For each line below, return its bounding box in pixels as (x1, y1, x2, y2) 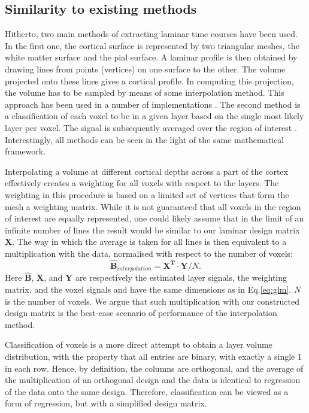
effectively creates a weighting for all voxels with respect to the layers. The (5, 177, 279, 189)
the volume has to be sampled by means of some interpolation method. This (5, 86, 284, 99)
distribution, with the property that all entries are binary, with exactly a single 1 (5, 350, 302, 362)
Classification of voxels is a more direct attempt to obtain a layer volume (5, 338, 272, 351)
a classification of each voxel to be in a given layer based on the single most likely (5, 110, 304, 122)
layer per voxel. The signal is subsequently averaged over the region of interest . (5, 121, 297, 133)
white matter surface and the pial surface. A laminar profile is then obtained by (5, 51, 298, 63)
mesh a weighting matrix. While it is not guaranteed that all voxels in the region (5, 200, 301, 212)
